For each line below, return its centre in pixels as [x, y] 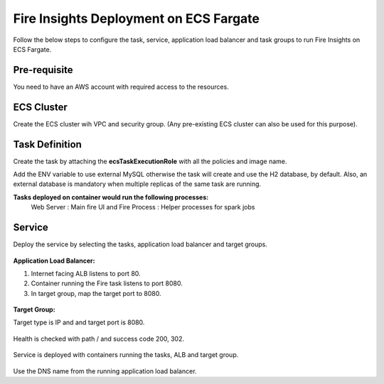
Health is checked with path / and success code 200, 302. [99, 339]
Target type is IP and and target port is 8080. [79, 322]
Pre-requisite [43, 70]
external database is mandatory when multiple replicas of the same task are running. [137, 184]
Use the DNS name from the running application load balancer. [105, 371]
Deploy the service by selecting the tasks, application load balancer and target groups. [140, 244]
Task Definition [47, 144]
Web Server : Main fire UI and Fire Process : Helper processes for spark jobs [143, 207]
